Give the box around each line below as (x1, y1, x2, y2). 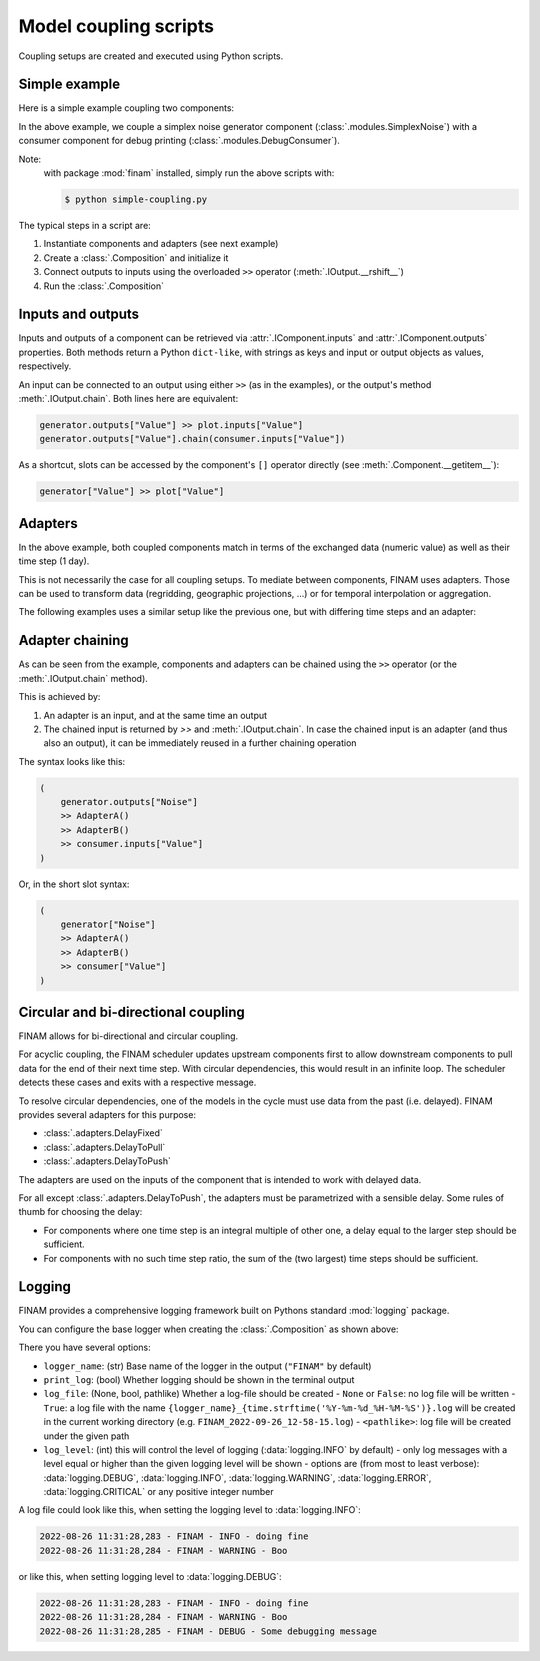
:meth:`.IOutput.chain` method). (18, 672, 149, 684)
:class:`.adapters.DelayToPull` (43, 1141, 166, 1153)
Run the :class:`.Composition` (43, 280, 165, 292)
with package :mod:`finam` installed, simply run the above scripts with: (43, 167, 335, 179)
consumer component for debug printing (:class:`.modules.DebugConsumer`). (18, 135, 340, 147)
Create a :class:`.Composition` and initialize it (43, 251, 229, 264)
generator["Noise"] (60, 918, 157, 930)
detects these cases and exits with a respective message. (18, 1076, 257, 1089)
